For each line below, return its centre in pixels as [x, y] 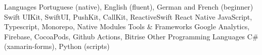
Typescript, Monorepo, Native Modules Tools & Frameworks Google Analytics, [127, 26]
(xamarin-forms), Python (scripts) [57, 46]
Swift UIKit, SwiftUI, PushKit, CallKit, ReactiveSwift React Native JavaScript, [128, 16]
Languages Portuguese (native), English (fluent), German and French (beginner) [129, 7]
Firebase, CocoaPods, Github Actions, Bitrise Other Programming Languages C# [131, 36]
